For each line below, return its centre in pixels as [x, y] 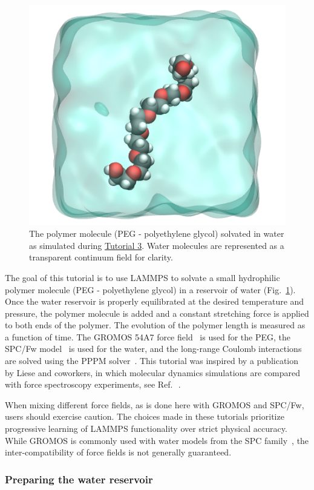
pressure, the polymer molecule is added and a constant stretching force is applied [157, 313]
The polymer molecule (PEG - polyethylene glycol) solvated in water [157, 233]
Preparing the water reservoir [79, 479]
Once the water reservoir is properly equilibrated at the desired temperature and [155, 301]
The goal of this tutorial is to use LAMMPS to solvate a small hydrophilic [142, 277]
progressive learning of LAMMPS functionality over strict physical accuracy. [146, 429]
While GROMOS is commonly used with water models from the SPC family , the [157, 440]
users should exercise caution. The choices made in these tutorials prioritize [145, 416]
